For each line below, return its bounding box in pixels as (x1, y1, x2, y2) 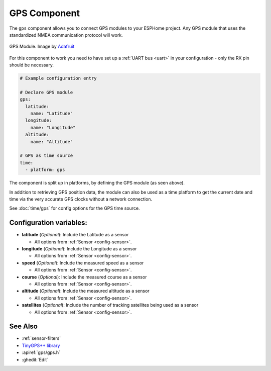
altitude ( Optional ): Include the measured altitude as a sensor (22, 288, 150, 294)
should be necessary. (9, 62, 54, 68)
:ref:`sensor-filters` (22, 335, 61, 341)
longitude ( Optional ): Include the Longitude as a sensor (22, 246, 138, 252)
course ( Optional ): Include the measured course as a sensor (22, 274, 147, 280)
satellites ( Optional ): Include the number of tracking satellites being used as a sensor (22, 302, 199, 308)
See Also (9, 322, 38, 331)
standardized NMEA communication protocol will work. (9, 32, 123, 38)
